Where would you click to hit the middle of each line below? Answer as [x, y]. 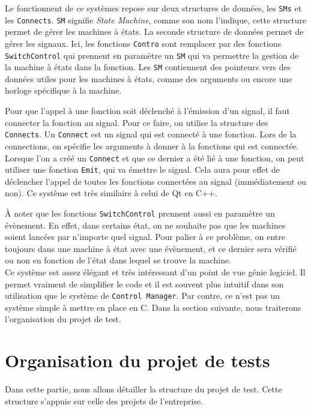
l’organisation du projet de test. [63, 319]
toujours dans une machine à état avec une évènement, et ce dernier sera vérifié [151, 248]
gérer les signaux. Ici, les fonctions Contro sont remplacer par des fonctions [143, 43]
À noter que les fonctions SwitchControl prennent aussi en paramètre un [140, 213]
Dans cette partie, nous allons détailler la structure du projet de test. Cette [143, 389]
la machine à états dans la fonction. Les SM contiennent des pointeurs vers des [148, 67]
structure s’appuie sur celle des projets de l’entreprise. [104, 400]
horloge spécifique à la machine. [63, 90]
